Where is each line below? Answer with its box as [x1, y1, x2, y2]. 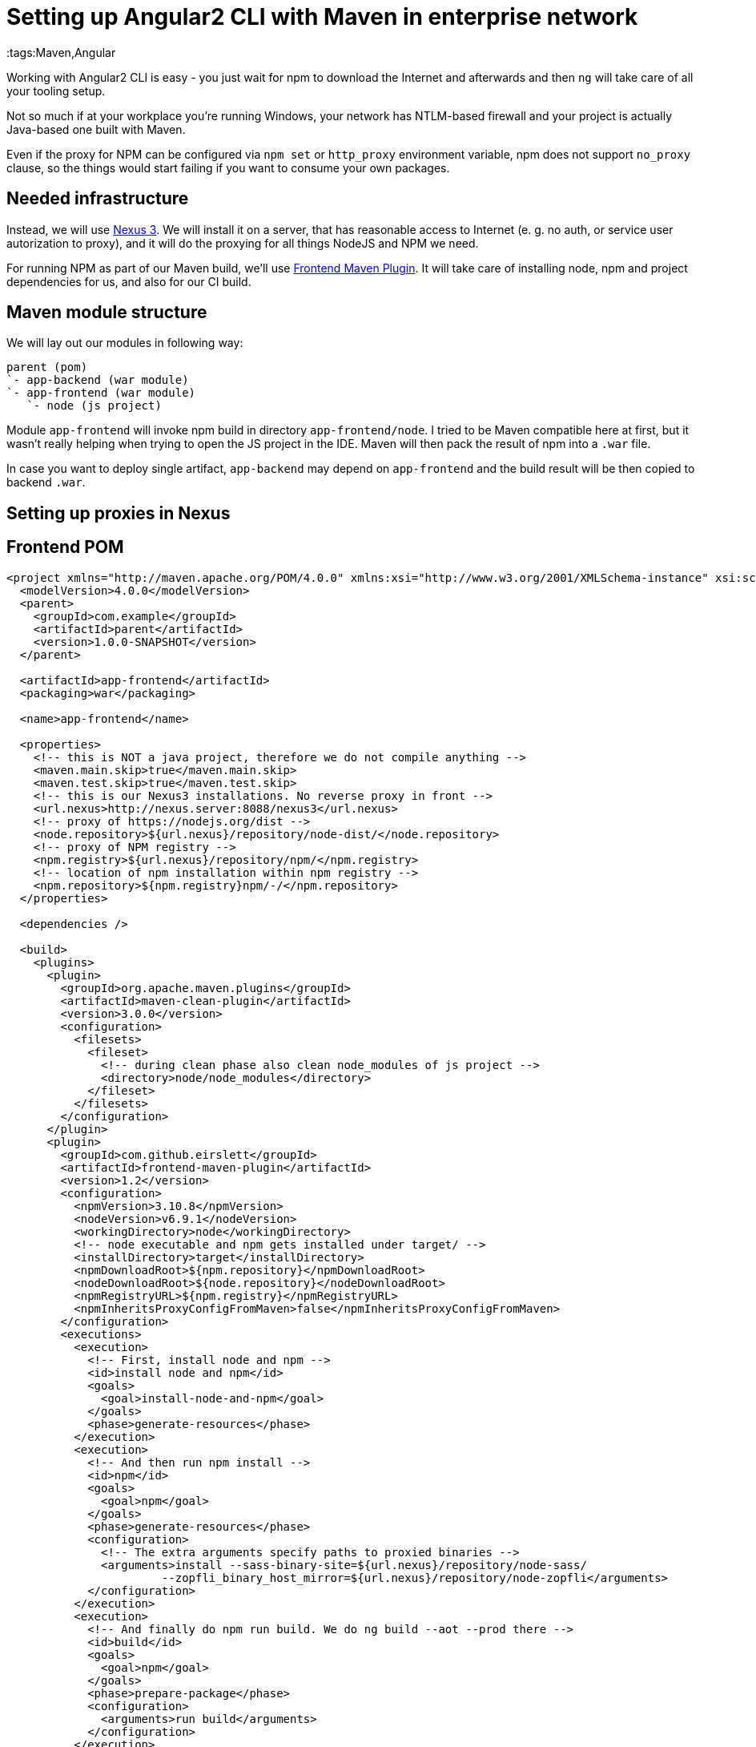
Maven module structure [6, 302, 207, 323]
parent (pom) [6, 361, 88, 374]
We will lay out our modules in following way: [6, 336, 243, 350]
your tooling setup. [6, 83, 106, 98]
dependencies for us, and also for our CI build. [6, 274, 251, 288]
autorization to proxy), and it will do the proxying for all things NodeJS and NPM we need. [6, 236, 479, 250]
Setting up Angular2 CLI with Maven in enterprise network [6, 3, 638, 30]
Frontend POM [6, 537, 124, 558]
